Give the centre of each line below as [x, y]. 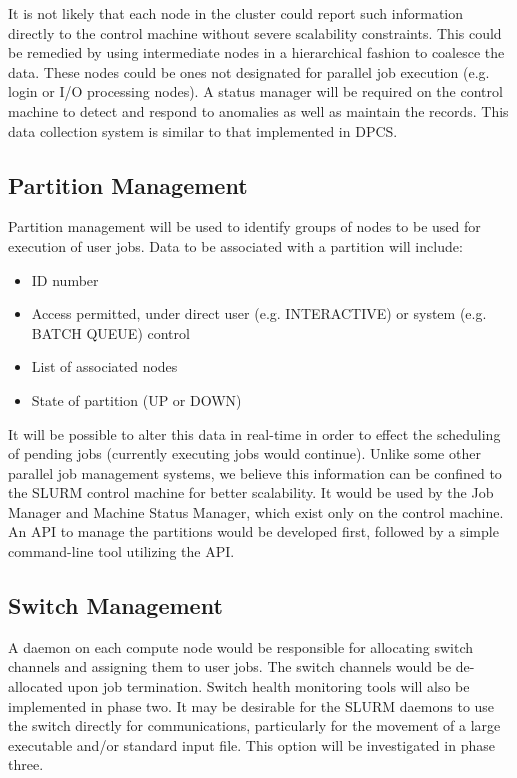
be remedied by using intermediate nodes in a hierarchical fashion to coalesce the [256, 52]
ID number [65, 279]
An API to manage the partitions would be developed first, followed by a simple [253, 531]
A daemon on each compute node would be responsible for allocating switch [241, 646]
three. [26, 764]
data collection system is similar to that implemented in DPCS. [203, 130]
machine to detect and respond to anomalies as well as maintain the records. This [258, 110]
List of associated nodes [104, 366]
